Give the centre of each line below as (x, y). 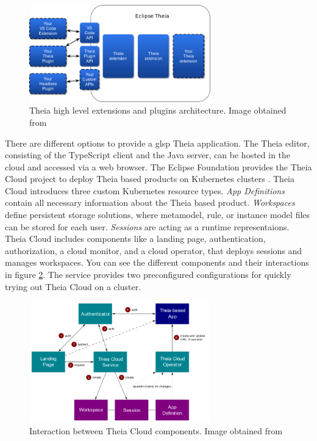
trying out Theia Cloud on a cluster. (73, 286)
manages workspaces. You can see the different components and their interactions (157, 262)
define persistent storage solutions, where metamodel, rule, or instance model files (158, 215)
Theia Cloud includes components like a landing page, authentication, (135, 239)
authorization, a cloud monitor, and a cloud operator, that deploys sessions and (154, 250)
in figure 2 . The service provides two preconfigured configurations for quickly (148, 275)
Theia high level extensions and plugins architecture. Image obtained (158, 110)
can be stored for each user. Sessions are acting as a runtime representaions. (147, 226)
